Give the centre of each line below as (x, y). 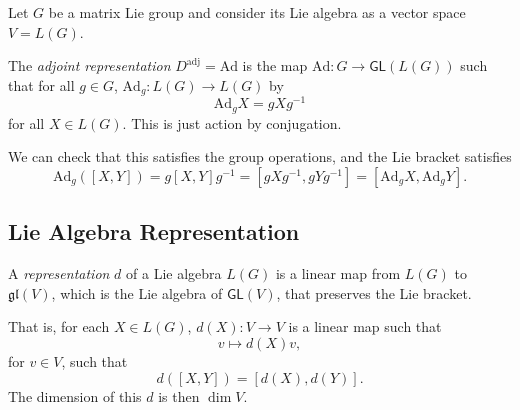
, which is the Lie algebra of (137, 292)
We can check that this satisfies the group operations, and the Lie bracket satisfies (260, 156)
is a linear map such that (365, 326)
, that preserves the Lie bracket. (374, 292)
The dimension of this (75, 395)
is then (179, 395)
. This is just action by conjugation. (232, 122)
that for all (41, 84)
